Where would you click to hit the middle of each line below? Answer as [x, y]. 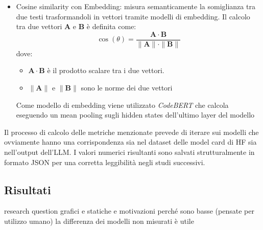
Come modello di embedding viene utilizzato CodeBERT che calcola [122, 105]
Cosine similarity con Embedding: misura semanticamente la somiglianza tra [136, 6]
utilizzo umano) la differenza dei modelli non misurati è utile [99, 221]
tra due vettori [39, 26]
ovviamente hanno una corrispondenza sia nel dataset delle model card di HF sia [130, 142]
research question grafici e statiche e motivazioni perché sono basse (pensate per [129, 211]
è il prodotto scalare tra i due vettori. [106, 70]
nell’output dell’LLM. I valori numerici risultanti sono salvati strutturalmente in [129, 152]
